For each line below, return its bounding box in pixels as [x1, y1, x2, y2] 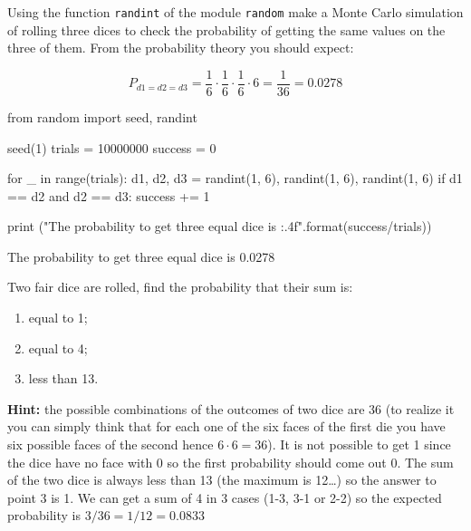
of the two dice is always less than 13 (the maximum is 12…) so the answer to [7, 470, 437, 489]
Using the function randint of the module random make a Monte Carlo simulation [7, 3, 464, 21]
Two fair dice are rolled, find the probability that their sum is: [7, 277, 353, 296]
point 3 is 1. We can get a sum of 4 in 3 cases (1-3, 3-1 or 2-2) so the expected [7, 488, 442, 507]
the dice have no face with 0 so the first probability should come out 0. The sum [7, 452, 454, 471]
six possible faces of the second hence [7, 435, 214, 454]
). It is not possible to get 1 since [267, 435, 451, 454]
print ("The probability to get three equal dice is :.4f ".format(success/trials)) [7, 217, 432, 236]
